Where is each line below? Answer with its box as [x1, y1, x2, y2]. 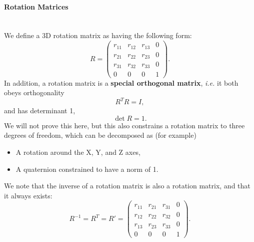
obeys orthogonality [4, 87, 64, 98]
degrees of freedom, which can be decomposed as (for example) [4, 130, 196, 140]
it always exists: [4, 190, 52, 200]
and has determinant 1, [4, 105, 75, 116]
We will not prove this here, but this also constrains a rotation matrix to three [4, 120, 245, 130]
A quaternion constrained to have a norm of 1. [15, 163, 158, 174]
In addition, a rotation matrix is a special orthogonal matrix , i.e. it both [4, 77, 238, 88]
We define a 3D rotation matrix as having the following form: [4, 30, 192, 41]
